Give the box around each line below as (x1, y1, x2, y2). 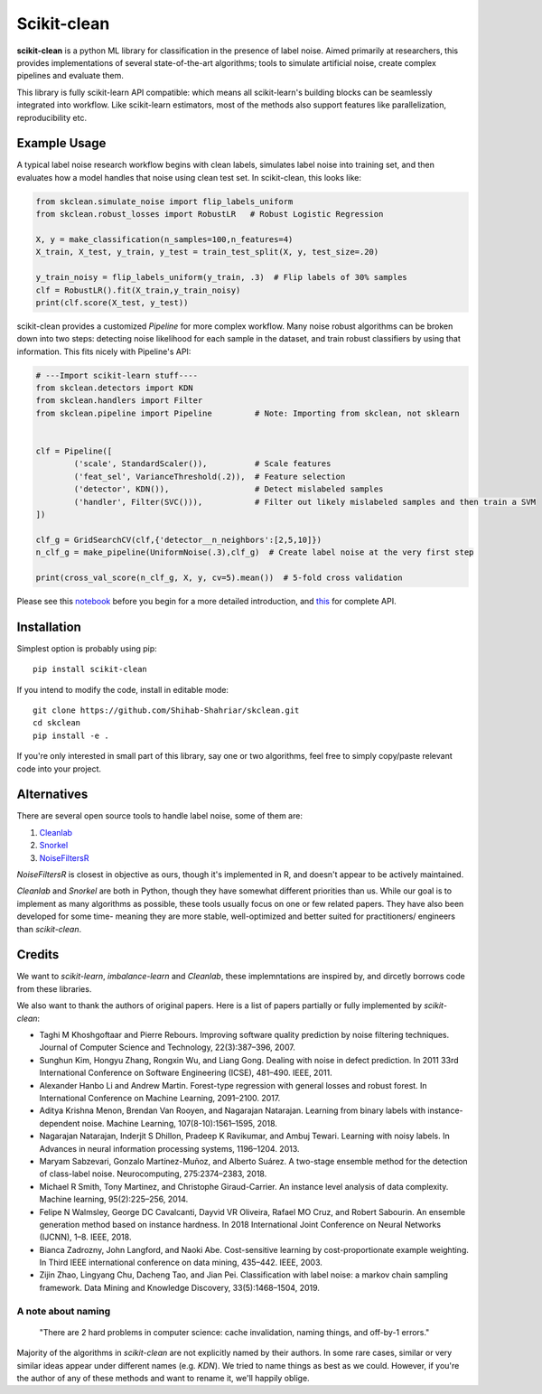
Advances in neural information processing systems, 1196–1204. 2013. (39, 1143, 300, 1154)
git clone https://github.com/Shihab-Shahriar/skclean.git (33, 705, 300, 716)
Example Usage (16, 136, 107, 151)
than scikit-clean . (16, 923, 81, 934)
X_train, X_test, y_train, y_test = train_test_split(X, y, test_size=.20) (35, 247, 379, 257)
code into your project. (16, 763, 102, 774)
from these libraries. (16, 983, 92, 994)
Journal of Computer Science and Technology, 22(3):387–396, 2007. (39, 1042, 295, 1053)
